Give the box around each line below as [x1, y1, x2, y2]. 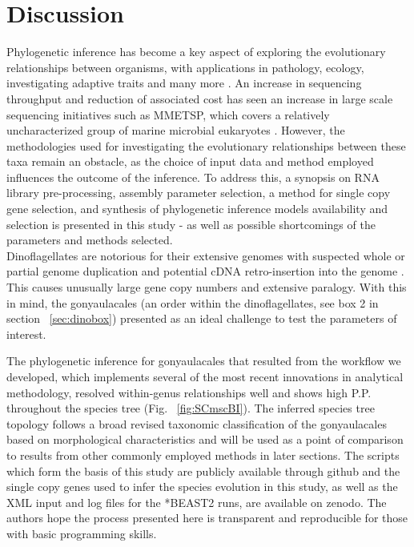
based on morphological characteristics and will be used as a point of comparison [6, 431, 404, 448]
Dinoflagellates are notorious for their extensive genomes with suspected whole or [6, 247, 405, 263]
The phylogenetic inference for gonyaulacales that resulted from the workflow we [6, 352, 401, 369]
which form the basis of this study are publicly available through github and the [6, 462, 400, 479]
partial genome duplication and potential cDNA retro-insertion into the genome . [6, 263, 404, 280]
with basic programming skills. [6, 525, 157, 541]
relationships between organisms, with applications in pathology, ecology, [6, 58, 364, 75]
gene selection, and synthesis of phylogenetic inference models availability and [6, 200, 388, 217]
